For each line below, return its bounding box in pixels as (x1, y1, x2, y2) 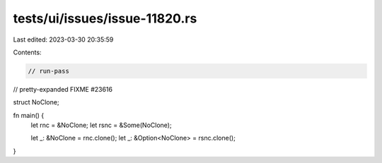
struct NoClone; (13, 98, 59, 107)
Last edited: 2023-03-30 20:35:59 (13, 35, 114, 44)
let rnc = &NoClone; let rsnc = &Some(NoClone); (30, 121, 173, 130)
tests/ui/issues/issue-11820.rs (13, 11, 197, 26)
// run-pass (28, 67, 70, 75)
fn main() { (13, 111, 45, 119)
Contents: (13, 48, 42, 56)
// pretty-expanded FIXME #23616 (13, 85, 113, 93)
